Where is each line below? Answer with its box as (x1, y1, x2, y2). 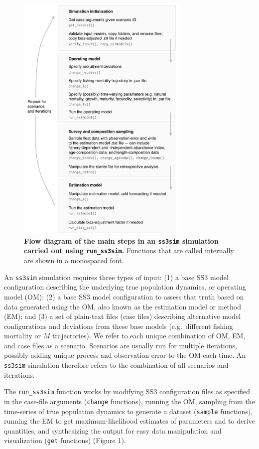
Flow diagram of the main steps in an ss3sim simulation (24, 235, 219, 246)
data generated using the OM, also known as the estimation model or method (4, 301, 241, 311)
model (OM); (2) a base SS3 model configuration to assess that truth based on (4, 291, 244, 301)
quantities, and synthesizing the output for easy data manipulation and (4, 425, 222, 436)
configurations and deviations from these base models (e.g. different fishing (4, 320, 233, 331)
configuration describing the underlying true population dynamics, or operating (4, 282, 246, 292)
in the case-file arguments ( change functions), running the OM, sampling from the (4, 396, 255, 406)
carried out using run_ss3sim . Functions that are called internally (24, 245, 234, 256)
